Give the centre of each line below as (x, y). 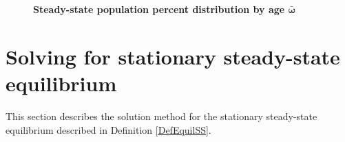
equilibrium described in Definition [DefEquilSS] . (108, 129)
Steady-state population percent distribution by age (159, 9)
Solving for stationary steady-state (173, 56)
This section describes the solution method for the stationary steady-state (161, 116)
